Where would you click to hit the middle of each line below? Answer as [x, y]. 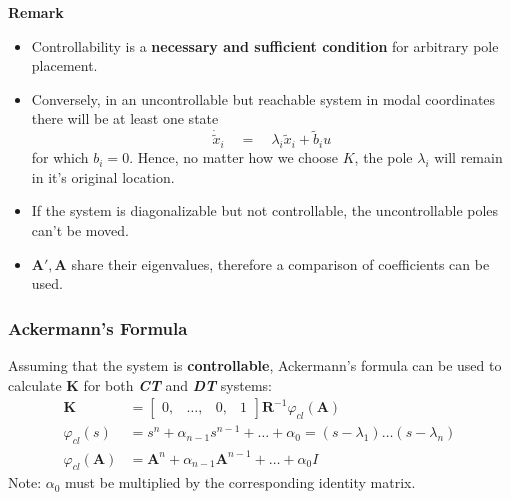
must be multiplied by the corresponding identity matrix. [240, 482]
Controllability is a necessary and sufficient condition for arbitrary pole [265, 45]
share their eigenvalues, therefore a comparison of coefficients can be [280, 263]
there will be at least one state [125, 118]
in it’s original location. [103, 176]
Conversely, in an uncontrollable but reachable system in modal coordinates [263, 98]
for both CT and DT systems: [178, 384]
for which [60, 157]
